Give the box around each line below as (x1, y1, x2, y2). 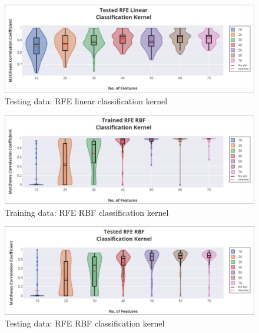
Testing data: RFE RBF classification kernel (5, 316, 165, 329)
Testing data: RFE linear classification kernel (5, 95, 168, 107)
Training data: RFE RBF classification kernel (5, 206, 169, 218)
